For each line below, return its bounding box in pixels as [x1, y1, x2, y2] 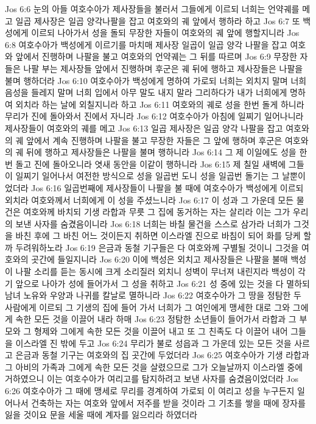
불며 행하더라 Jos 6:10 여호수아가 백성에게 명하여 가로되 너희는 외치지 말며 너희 [5, 74, 307, 87]
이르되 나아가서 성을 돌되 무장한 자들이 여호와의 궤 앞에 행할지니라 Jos [31, 26, 300, 39]
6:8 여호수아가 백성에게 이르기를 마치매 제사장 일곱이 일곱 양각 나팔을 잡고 [5, 38, 287, 51]
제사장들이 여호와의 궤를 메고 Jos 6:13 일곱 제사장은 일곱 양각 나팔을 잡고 [5, 121, 283, 134]
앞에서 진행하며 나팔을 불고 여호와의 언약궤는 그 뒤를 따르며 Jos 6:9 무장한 [15, 50, 297, 63]
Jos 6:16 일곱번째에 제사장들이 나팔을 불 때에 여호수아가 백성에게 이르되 [31, 181, 304, 194]
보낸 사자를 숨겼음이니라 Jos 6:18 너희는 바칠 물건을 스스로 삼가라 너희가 [15, 217, 291, 230]
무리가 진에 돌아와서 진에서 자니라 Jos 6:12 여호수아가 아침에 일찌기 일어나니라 [5, 110, 304, 122]
